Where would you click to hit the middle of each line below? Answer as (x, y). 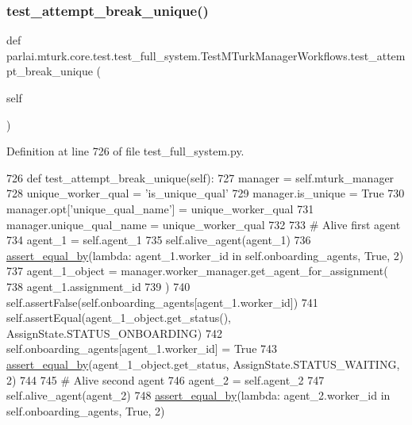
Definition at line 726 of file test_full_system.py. (125, 151)
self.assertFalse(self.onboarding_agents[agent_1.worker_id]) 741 (162, 302)
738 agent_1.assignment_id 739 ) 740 (98, 286)
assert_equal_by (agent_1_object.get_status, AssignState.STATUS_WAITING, (203, 364)
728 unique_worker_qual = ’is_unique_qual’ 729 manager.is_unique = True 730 (206, 193)
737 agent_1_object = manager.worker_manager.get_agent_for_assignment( (197, 271)
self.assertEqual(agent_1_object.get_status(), (119, 318)
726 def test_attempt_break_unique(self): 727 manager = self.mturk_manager (200, 177)
